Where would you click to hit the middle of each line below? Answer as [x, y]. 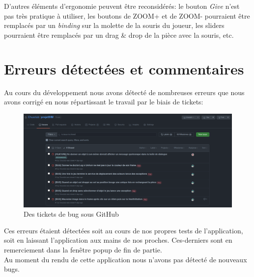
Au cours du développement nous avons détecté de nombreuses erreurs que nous [124, 92]
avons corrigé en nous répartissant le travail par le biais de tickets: [104, 102]
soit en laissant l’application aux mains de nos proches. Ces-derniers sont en [118, 240]
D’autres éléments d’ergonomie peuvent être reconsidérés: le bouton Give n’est [122, 6]
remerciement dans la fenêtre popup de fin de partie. [83, 249]
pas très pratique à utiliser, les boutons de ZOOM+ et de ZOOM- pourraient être [127, 15]
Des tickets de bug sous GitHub [71, 214]
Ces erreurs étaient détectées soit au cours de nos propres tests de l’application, [124, 230]
